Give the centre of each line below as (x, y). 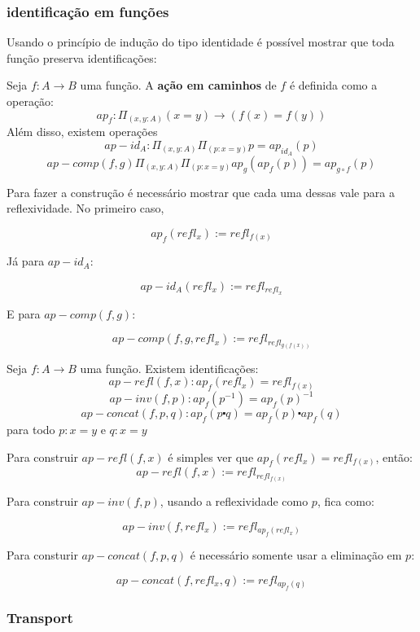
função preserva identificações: (82, 57)
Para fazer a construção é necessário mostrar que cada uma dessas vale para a (201, 192)
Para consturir (42, 555)
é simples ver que (211, 456)
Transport (40, 618)
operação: (30, 101)
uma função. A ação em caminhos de (178, 85)
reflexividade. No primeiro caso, (85, 208)
